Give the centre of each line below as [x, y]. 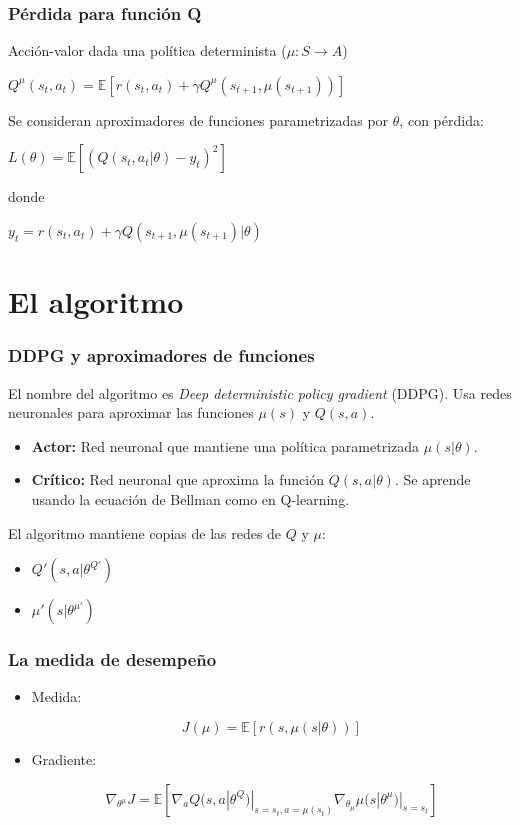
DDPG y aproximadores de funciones [161, 355]
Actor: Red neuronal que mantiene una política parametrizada [225, 445]
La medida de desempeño [112, 659]
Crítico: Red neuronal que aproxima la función [178, 479]
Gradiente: [64, 758]
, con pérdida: [441, 119]
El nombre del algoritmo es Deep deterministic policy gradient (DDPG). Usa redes [260, 392]
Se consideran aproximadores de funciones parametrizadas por [198, 119]
